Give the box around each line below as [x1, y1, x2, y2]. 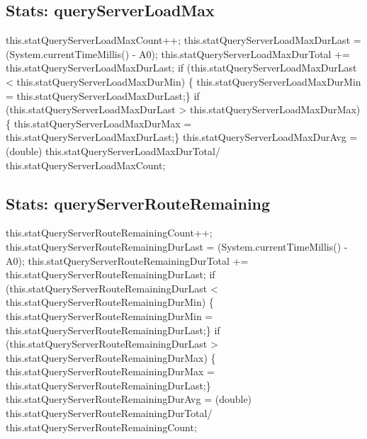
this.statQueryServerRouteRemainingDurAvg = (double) [6, 392, 252, 406]
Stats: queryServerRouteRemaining [6, 192, 271, 214]
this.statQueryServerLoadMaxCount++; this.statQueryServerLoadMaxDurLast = [6, 33, 361, 47]
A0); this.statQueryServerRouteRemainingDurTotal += [6, 253, 249, 268]
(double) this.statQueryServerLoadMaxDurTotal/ [6, 143, 220, 158]
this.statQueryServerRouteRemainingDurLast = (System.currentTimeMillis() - [6, 239, 348, 253]
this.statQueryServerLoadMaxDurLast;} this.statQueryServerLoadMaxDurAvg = [6, 130, 358, 144]
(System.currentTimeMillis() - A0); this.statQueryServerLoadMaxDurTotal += [6, 46, 350, 61]
